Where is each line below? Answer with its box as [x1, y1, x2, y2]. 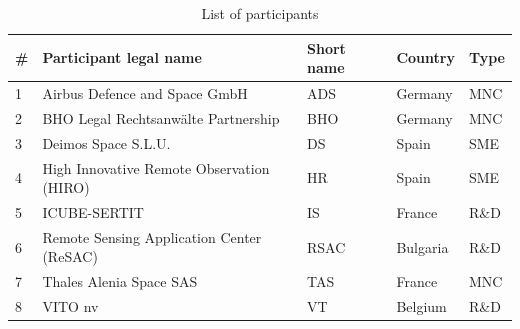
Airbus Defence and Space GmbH [42, 83, 248, 104]
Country [396, 47, 455, 68]
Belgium [396, 296, 447, 317]
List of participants [201, 3, 319, 23]
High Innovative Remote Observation [42, 157, 270, 178]
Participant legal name [42, 47, 202, 68]
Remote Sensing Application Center [42, 226, 262, 247]
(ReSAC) [42, 246, 98, 267]
